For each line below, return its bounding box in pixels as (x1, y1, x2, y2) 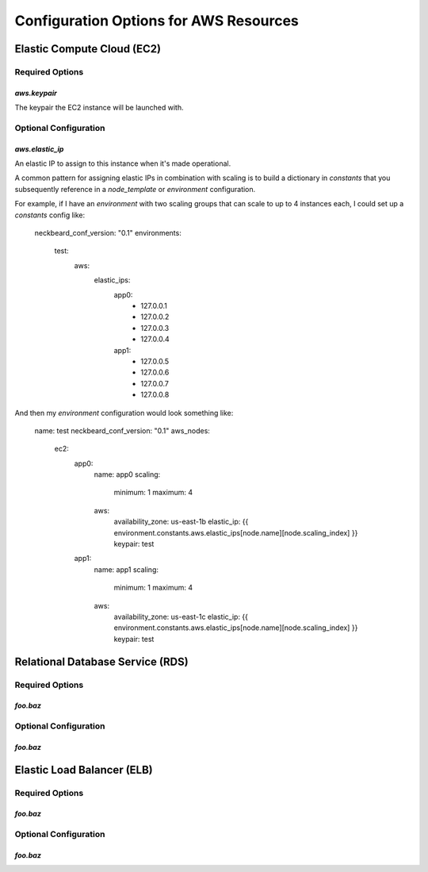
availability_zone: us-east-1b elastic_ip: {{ (113, 517, 249, 527)
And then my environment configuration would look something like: (14, 408, 234, 417)
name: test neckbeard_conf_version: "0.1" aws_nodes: (34, 425, 210, 436)
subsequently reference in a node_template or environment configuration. (14, 184, 256, 194)
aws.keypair (14, 88, 57, 98)
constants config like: (14, 210, 86, 220)
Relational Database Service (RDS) (14, 655, 189, 668)
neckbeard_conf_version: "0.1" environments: (34, 229, 182, 238)
